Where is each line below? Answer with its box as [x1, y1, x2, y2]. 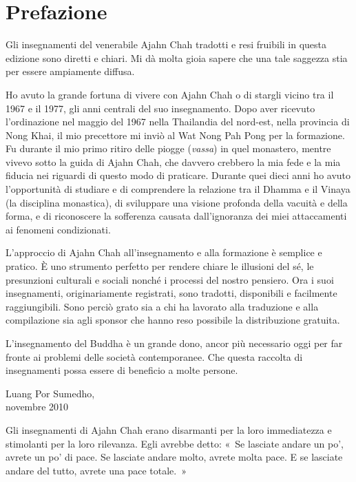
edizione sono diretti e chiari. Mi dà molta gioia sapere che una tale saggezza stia [6, 50, 348, 65]
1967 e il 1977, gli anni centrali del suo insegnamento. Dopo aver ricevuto [6, 101, 315, 115]
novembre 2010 [6, 399, 69, 414]
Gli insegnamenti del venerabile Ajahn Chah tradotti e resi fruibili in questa [6, 37, 327, 52]
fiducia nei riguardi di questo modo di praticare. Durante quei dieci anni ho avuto [6, 168, 351, 182]
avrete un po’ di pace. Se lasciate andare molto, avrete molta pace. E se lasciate [6, 450, 343, 464]
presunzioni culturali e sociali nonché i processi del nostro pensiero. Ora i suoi [6, 272, 334, 286]
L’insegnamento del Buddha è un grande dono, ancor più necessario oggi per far [6, 336, 343, 350]
